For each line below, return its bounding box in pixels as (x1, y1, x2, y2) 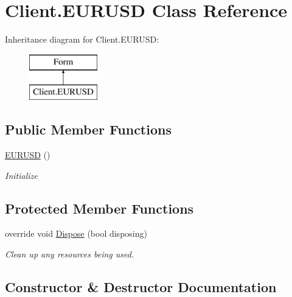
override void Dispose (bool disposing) (5, 227, 147, 240)
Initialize (5, 169, 38, 181)
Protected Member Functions (5, 198, 194, 217)
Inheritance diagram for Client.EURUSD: (5, 33, 159, 46)
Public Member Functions (5, 120, 172, 139)
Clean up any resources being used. (5, 248, 134, 260)
